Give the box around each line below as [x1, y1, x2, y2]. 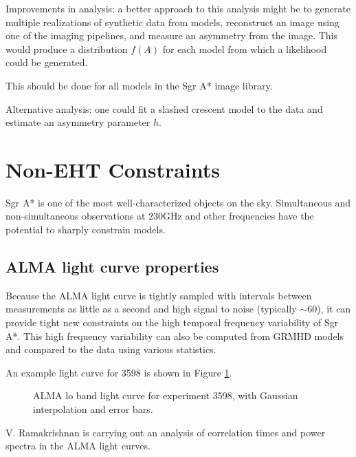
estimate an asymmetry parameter [5, 115, 151, 129]
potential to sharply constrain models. [5, 222, 166, 237]
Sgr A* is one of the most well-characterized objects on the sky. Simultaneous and [5, 195, 351, 209]
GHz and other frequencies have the [163, 209, 314, 223]
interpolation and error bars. [33, 402, 153, 416]
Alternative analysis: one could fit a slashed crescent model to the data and [5, 101, 323, 116]
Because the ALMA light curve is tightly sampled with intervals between [5, 288, 312, 302]
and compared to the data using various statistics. [5, 342, 216, 357]
